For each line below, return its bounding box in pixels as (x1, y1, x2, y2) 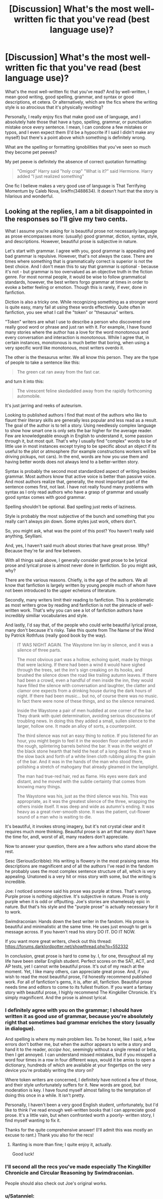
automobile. (17, 393, 41, 399)
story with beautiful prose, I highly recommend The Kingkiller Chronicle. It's (5, 989, 157, 995)
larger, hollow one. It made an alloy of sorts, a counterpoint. (17, 723, 137, 729)
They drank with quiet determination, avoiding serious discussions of (17, 712, 156, 718)
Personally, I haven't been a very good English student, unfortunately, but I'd (5, 1102, 159, 1108)
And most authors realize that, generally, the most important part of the (5, 478, 148, 485)
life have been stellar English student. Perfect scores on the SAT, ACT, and (5, 958, 155, 964)
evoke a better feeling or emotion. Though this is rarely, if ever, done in (5, 284, 147, 290)
